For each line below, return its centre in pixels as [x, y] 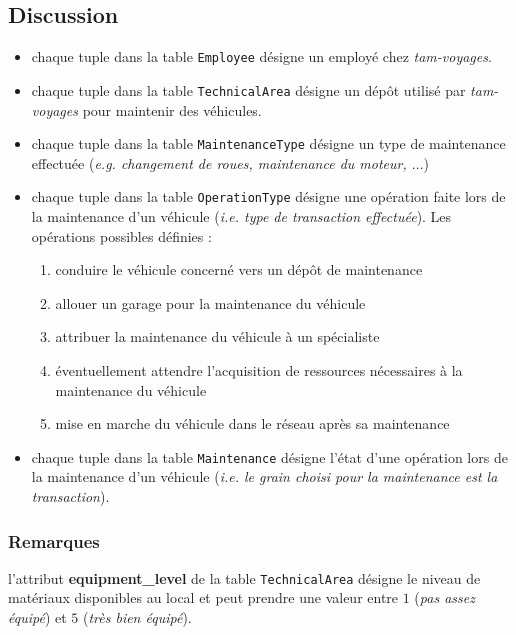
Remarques [54, 540]
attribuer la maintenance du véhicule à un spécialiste [217, 336]
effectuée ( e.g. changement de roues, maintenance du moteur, [219, 162]
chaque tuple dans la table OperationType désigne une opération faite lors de [268, 196]
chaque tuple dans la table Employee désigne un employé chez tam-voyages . [261, 56]
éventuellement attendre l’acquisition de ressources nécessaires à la [259, 369]
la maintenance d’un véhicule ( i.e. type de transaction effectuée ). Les [241, 216]
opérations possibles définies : [121, 235]
